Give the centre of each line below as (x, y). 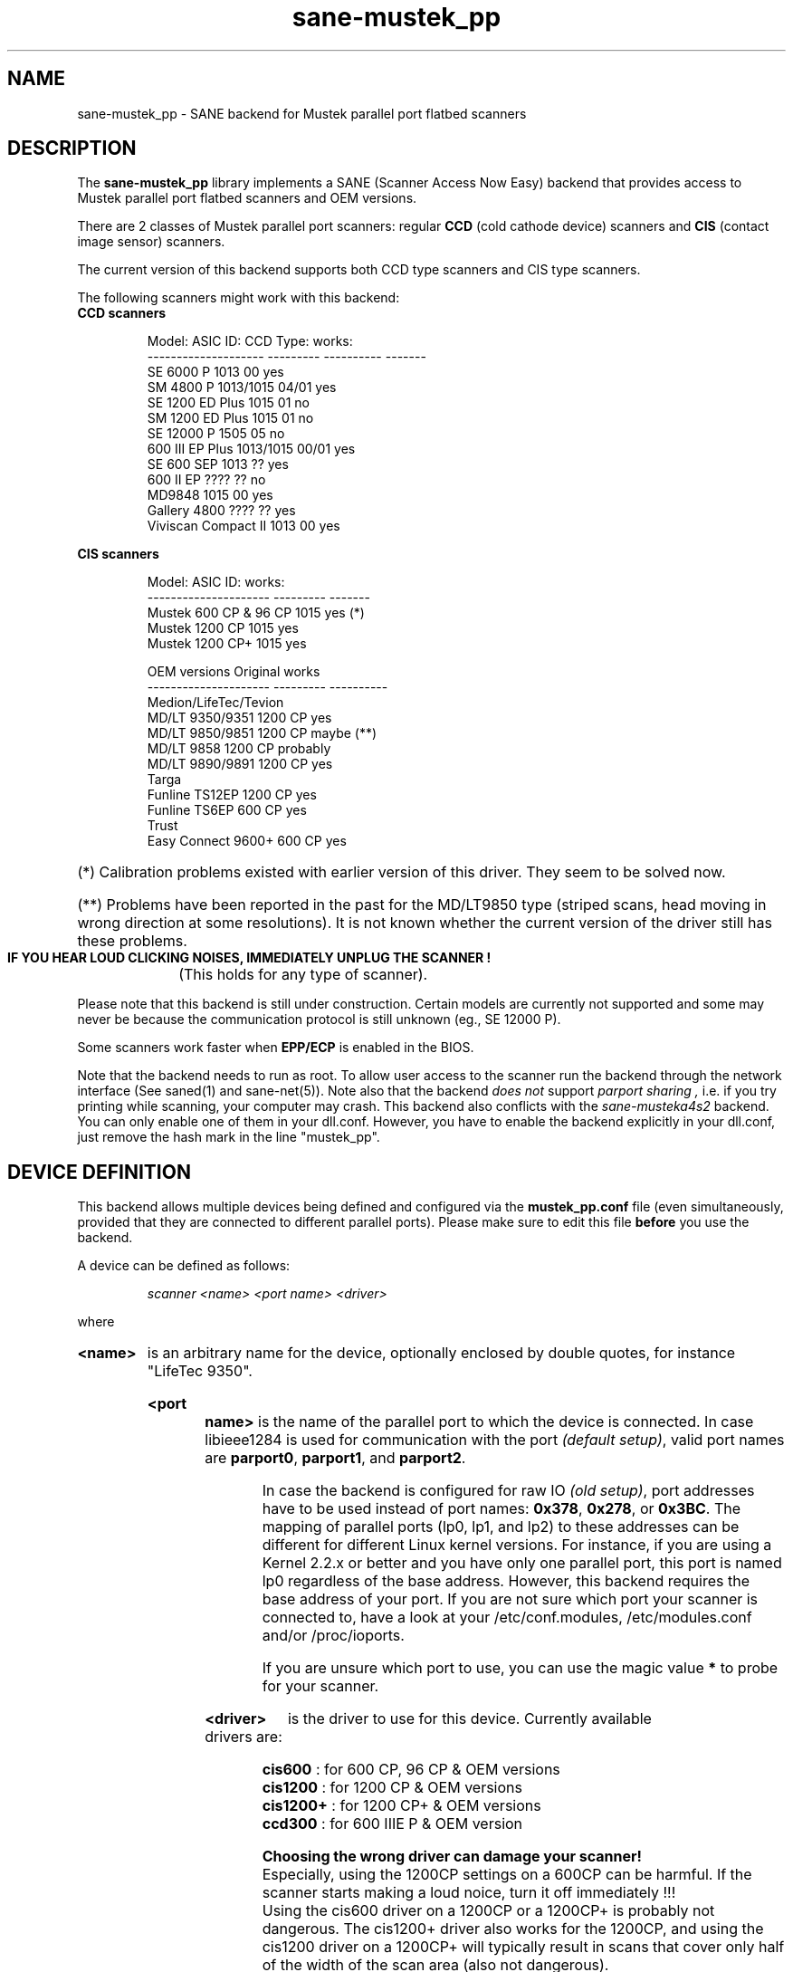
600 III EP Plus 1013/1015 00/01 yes (251, 449)
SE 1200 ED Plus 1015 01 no (228, 403)
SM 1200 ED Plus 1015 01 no (230, 418)
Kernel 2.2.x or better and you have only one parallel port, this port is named (522, 1563)
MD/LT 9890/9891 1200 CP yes (240, 764)
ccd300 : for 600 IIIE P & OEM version (392, 1824)
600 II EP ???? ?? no (206, 480)
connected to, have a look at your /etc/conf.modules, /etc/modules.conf (507, 1618)
